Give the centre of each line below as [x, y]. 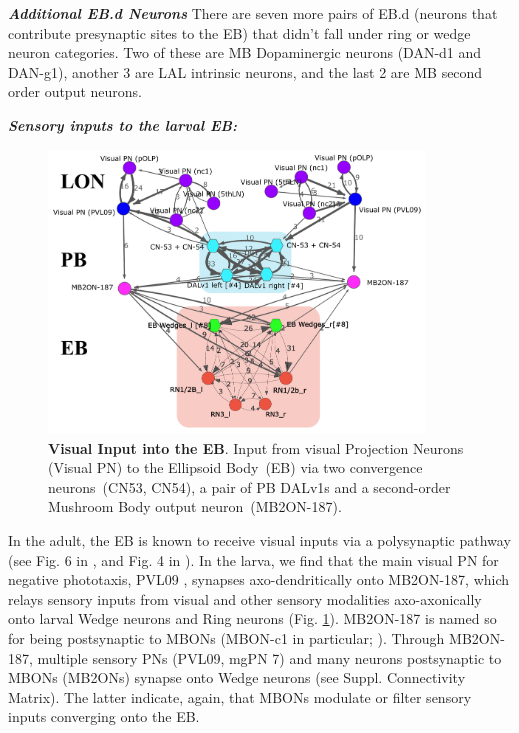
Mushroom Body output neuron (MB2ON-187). [195, 506]
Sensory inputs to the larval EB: [123, 124]
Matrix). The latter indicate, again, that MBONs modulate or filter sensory [240, 696]
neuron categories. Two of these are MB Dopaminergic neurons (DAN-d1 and [245, 52]
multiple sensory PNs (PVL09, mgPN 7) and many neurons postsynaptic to [269, 657]
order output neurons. [75, 91]
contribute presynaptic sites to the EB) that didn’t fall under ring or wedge [239, 32]
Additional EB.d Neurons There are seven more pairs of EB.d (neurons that [253, 13]
